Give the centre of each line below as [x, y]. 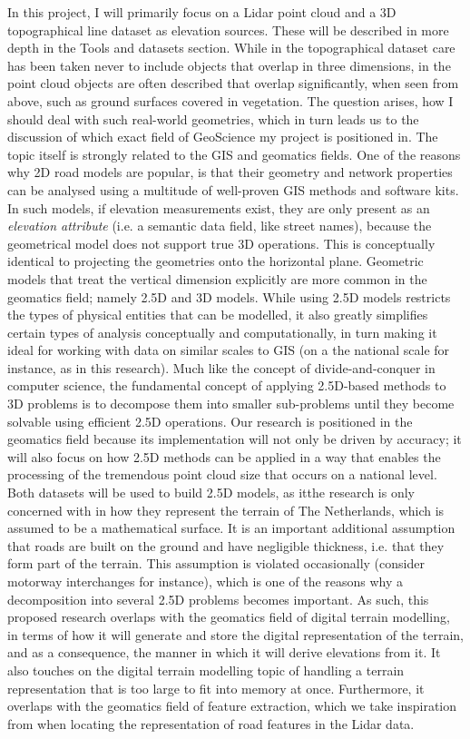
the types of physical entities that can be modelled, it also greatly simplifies [218, 315]
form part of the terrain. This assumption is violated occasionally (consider [216, 563]
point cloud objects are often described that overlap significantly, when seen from [233, 83]
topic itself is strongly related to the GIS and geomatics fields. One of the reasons [234, 154]
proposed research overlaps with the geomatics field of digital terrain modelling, [229, 617]
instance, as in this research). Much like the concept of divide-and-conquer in [221, 367]
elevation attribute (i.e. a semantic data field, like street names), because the [220, 226]
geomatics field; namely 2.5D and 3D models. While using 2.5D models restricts [229, 296]
